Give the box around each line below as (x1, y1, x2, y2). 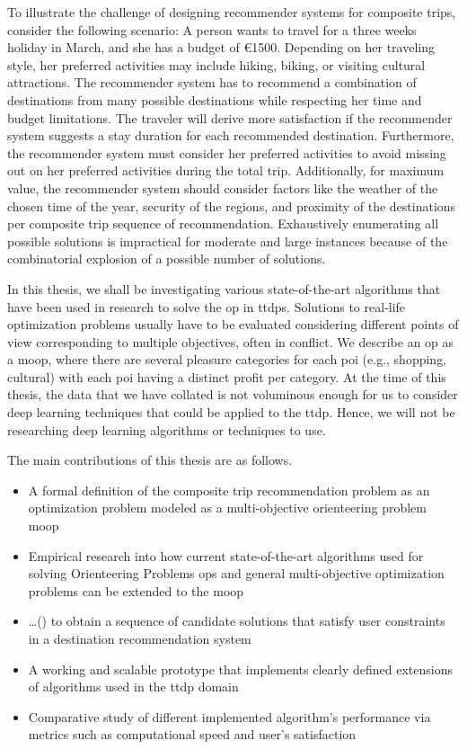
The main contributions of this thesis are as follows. (7, 450, 293, 469)
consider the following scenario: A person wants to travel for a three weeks (7, 20, 417, 39)
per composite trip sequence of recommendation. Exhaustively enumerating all (7, 214, 439, 233)
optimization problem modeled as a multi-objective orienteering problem (28, 498, 427, 517)
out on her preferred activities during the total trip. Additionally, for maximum (7, 161, 445, 180)
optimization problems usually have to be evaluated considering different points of (7, 315, 459, 334)
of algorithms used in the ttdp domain (28, 677, 239, 696)
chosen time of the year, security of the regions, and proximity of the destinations (7, 196, 456, 215)
